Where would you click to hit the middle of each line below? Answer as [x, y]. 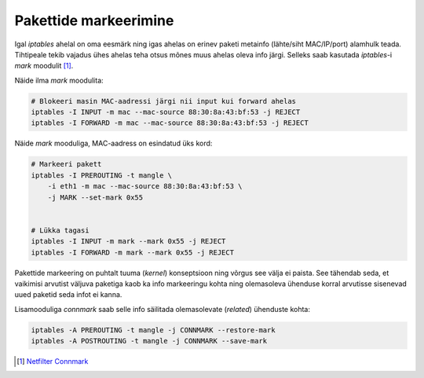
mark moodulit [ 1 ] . [44, 66]
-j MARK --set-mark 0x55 [95, 197]
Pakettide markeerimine [94, 20]
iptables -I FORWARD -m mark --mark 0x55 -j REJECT [133, 252]
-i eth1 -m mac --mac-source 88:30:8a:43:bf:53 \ [145, 186]
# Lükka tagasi [60, 230]
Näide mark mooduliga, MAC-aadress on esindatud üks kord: [113, 143]
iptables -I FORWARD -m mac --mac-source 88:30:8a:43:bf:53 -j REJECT [170, 123]
